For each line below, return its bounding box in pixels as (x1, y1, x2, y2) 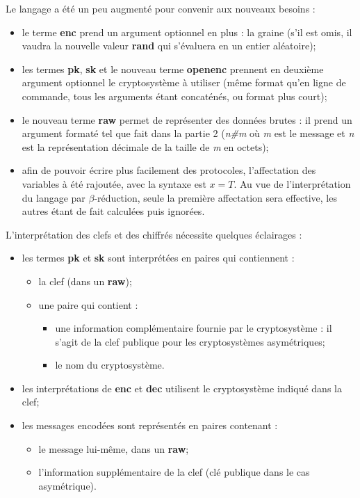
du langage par (22, 190, 85, 204)
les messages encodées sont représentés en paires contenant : (22, 418, 278, 433)
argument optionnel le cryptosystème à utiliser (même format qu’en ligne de (22, 75, 346, 90)
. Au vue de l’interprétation (234, 176, 351, 191)
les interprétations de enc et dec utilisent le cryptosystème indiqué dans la (22, 380, 342, 395)
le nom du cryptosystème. (55, 358, 165, 372)
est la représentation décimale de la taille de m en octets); (22, 139, 269, 154)
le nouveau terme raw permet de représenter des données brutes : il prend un (22, 112, 352, 127)
